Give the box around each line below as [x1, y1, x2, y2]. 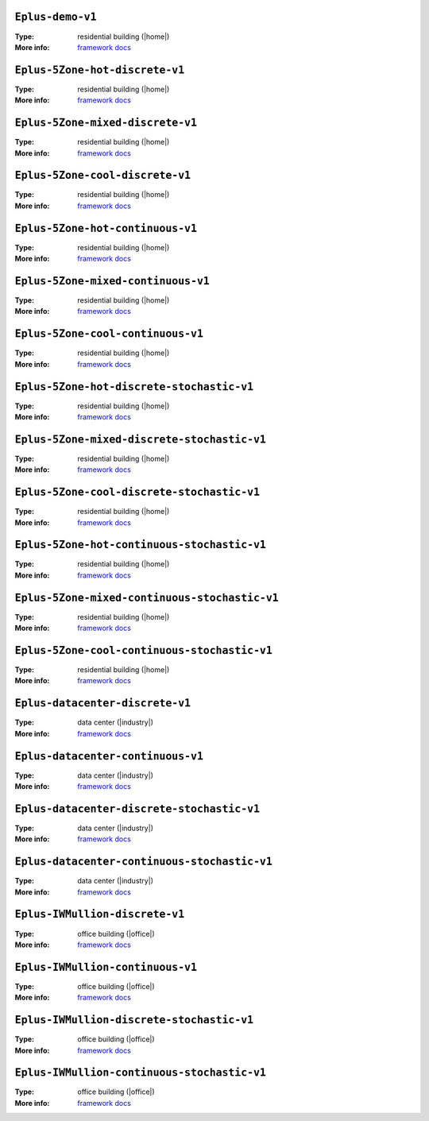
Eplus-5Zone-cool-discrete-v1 [14, 169, 191, 182]
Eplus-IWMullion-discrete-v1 [14, 908, 185, 921]
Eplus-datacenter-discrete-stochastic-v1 [14, 802, 261, 815]
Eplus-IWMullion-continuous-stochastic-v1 [14, 1066, 266, 1080]
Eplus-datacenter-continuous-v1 [14, 749, 204, 763]
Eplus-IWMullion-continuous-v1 [14, 961, 198, 973]
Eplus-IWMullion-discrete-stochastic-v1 [14, 1014, 254, 1026]
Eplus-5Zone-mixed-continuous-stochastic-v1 [14, 591, 280, 604]
